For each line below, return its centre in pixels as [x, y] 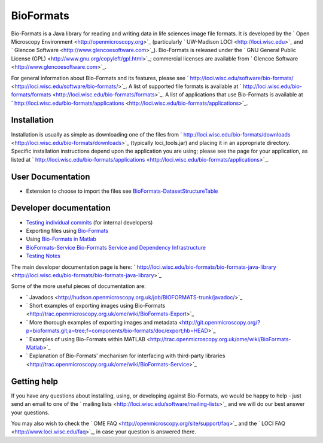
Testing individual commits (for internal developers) [89, 222]
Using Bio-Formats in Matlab [61, 239]
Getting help [34, 381]
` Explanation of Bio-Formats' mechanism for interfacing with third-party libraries [126, 356]
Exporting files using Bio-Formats [67, 230]
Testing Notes [43, 256]
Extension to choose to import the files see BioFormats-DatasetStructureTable [122, 191]
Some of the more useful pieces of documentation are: [78, 286]
